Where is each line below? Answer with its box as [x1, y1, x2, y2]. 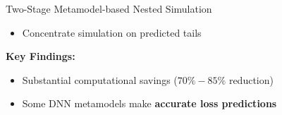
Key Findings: [6, 49, 75, 63]
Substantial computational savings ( [22, 72, 178, 87]
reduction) [228, 72, 274, 87]
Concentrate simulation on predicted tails [22, 25, 202, 40]
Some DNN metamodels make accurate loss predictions [22, 96, 277, 111]
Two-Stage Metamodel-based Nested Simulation [6, 1, 212, 16]
